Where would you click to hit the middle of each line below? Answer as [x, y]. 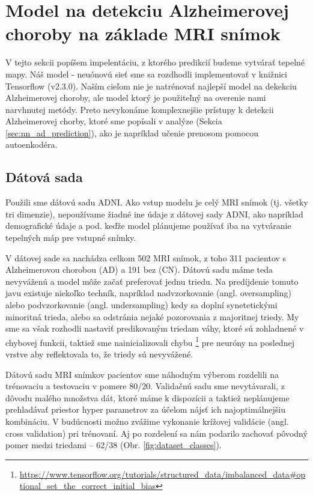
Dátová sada [44, 177]
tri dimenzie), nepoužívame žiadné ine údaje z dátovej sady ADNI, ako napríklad [154, 214]
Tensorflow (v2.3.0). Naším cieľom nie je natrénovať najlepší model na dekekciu [151, 86]
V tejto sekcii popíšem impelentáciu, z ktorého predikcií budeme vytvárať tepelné [155, 62]
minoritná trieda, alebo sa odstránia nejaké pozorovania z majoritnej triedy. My [152, 316]
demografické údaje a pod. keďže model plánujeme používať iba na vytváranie [148, 226]
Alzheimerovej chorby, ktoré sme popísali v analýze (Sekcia [114, 121]
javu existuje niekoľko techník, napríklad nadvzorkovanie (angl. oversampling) [148, 293]
